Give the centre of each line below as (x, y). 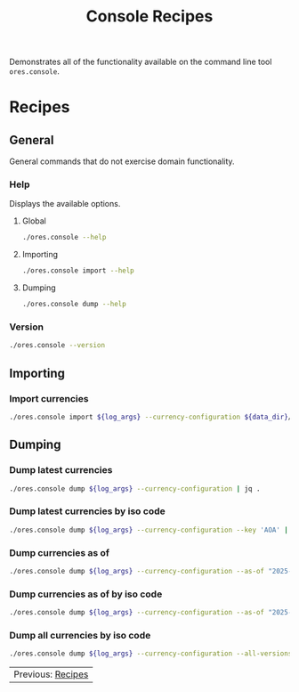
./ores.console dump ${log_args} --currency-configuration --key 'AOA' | (149, 530)
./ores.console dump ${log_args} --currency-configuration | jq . (135, 488)
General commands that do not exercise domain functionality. (122, 161)
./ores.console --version (57, 346)
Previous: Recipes (51, 674)
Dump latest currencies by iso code (88, 511)
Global (34, 221)
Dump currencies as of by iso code (86, 594)
